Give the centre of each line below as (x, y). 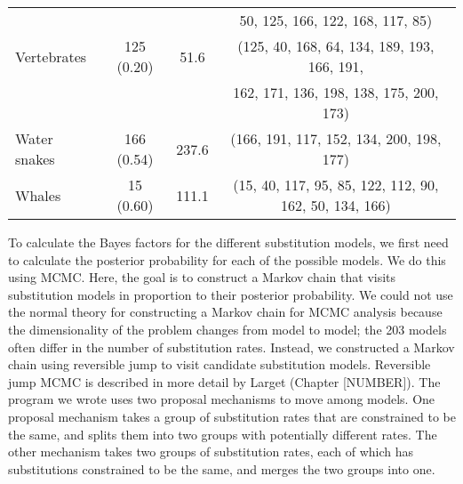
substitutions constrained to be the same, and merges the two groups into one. (222, 468)
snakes (35, 159)
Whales (38, 195)
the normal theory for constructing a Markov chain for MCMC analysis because (225, 312)
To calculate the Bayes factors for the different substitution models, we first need (228, 242)
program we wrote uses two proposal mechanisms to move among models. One (222, 399)
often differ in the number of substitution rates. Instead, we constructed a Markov (231, 347)
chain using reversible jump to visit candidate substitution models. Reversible (220, 364)
